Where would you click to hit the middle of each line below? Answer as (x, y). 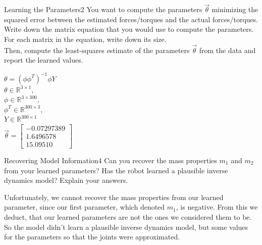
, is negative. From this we (217, 207)
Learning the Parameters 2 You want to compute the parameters (103, 9)
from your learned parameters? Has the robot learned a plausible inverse (116, 170)
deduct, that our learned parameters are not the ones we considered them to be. (128, 216)
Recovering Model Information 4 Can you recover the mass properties (111, 160)
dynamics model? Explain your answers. (66, 180)
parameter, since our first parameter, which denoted (85, 207)
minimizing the (235, 9)
